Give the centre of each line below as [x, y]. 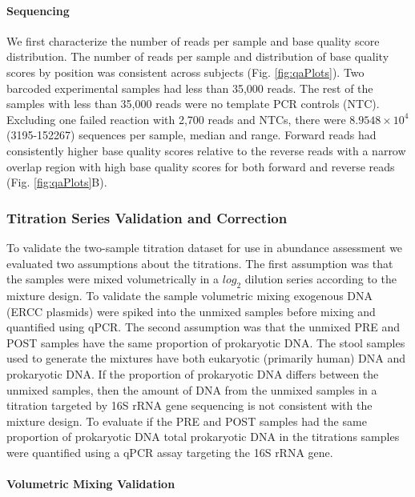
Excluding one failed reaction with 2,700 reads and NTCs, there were [176, 119]
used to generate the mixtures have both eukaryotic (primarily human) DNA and [206, 358]
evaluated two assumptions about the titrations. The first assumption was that [200, 263]
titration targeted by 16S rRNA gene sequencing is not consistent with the [189, 405]
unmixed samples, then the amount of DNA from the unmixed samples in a [192, 389]
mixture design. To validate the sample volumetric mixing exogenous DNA [190, 295]
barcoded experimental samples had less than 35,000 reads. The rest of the [190, 88]
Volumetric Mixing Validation [91, 484]
